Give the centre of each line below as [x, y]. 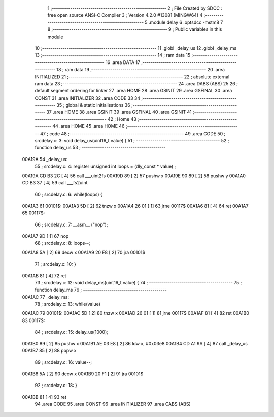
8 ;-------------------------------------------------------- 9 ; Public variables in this [135, 29]
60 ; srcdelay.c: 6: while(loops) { [68, 194]
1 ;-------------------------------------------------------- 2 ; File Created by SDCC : [135, 8]
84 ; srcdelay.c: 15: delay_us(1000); [72, 332]
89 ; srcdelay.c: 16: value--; [63, 362]
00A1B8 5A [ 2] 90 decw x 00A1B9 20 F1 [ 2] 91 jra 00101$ [83, 374]
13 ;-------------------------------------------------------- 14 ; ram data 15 [113, 55]
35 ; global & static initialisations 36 [93, 105]
